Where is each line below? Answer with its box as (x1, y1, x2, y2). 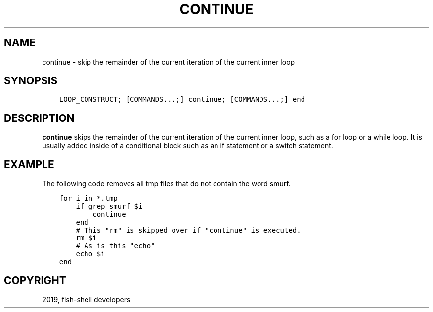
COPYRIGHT (4, 274, 66, 287)
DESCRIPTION (4, 112, 75, 124)
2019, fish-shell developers (42, 295, 130, 304)
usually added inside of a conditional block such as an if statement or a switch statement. (42, 141, 333, 150)
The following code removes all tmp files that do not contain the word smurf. (42, 179, 291, 188)
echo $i (76, 250, 105, 258)
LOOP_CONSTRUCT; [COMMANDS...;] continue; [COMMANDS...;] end (59, 95, 305, 104)
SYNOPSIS (4, 75, 58, 87)
